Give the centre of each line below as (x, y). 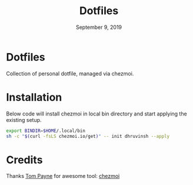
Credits (24, 160)
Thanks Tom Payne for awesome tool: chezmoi (63, 176)
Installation (34, 97)
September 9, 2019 (99, 27)
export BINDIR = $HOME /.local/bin (46, 131)
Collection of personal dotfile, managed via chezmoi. (70, 73)
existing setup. (24, 120)
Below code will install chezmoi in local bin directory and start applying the (96, 114)
